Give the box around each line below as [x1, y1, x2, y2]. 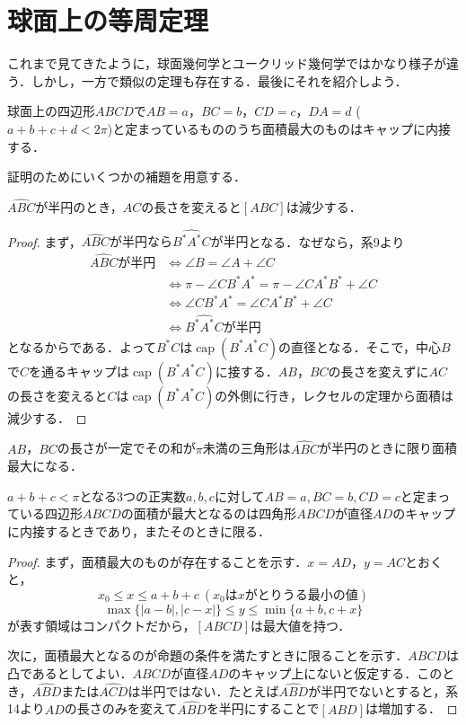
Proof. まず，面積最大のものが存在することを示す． [7, 552, 308, 570]
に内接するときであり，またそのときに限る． [7, 522, 270, 541]
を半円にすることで [206, 699, 320, 718]
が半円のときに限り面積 [318, 438, 457, 457]
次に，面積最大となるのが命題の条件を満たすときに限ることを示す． [7, 646, 409, 665]
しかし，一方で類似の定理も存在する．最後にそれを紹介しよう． [31, 71, 408, 90]
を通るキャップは [29, 361, 130, 380]
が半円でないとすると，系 [308, 681, 459, 700]
